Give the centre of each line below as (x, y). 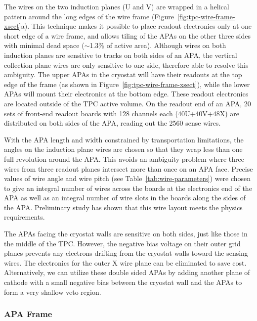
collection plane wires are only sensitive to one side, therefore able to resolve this (126, 65)
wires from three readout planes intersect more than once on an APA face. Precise (128, 168)
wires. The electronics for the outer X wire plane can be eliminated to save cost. (125, 262)
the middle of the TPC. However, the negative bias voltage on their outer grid (122, 243)
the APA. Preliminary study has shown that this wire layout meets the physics (123, 207)
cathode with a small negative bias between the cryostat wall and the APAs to (123, 282)
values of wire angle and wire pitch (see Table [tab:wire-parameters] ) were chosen (128, 178)
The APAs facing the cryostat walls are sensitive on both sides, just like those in (126, 234)
